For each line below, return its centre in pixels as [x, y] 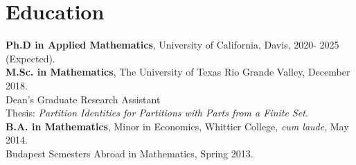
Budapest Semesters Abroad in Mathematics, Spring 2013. [130, 153]
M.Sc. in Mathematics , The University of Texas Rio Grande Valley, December [178, 72]
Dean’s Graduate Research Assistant [83, 99]
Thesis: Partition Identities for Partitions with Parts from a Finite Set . [157, 113]
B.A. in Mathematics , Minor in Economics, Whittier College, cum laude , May [177, 126]
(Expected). [30, 58]
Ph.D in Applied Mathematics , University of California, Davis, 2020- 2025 [172, 45]
